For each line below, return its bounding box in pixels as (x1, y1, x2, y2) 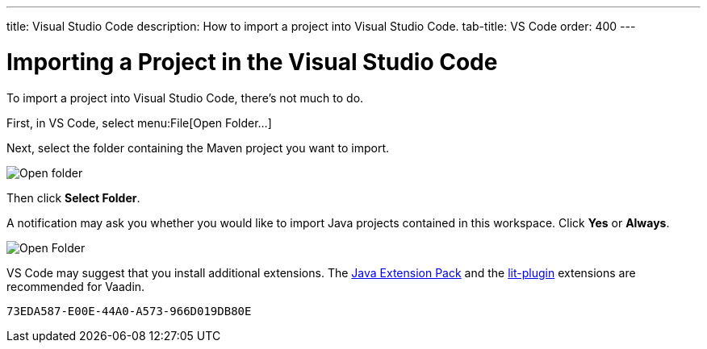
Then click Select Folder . (6, 190, 140, 205)
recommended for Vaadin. (6, 279, 145, 293)
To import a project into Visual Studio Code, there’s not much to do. (6, 90, 364, 105)
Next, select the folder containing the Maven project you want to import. (6, 140, 390, 155)
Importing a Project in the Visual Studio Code (6, 48, 498, 76)
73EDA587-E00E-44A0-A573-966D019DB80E (6, 304, 252, 318)
